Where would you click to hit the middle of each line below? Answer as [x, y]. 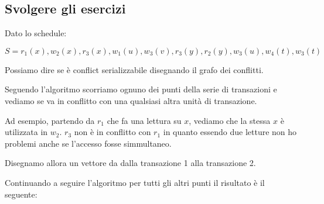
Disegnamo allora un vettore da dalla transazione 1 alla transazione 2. [130, 163]
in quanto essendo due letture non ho [230, 132]
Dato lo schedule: [36, 33]
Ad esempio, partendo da [50, 120]
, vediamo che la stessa [230, 120]
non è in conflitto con [112, 132]
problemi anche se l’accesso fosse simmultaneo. [88, 143]
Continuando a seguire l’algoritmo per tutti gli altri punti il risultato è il [135, 182]
